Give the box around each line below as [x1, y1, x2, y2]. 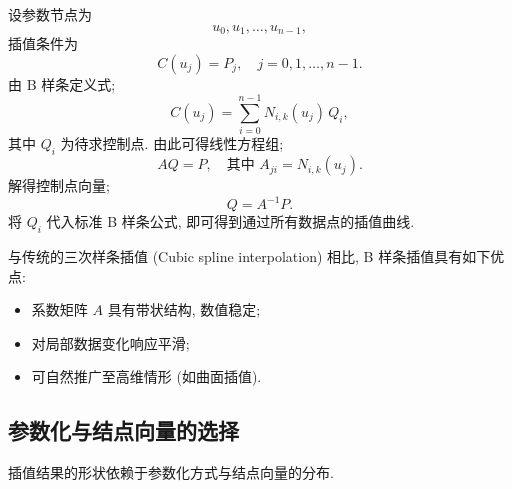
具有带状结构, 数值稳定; [107, 299, 261, 320]
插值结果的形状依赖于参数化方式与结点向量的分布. [8, 462, 334, 483]
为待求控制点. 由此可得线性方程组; [60, 133, 284, 154]
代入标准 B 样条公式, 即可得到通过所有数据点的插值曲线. [46, 211, 415, 232]
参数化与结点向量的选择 [8, 415, 239, 446]
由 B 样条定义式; [8, 73, 116, 94]
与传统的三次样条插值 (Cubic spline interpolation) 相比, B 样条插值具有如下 [8, 246, 491, 267]
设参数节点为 [8, 4, 92, 24]
